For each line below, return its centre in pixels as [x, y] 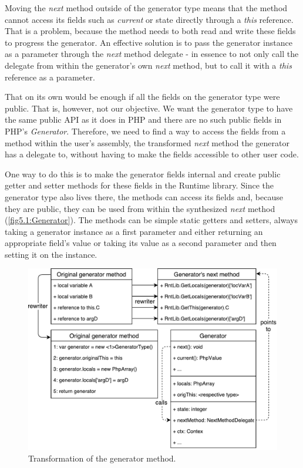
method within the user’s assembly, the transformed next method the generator [147, 142]
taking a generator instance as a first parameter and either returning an [134, 231]
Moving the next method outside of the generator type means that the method [146, 8]
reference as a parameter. [50, 77]
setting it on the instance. [51, 254]
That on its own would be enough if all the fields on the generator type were [142, 97]
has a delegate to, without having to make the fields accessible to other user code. [152, 154]
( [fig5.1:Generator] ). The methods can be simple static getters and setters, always [151, 220]
